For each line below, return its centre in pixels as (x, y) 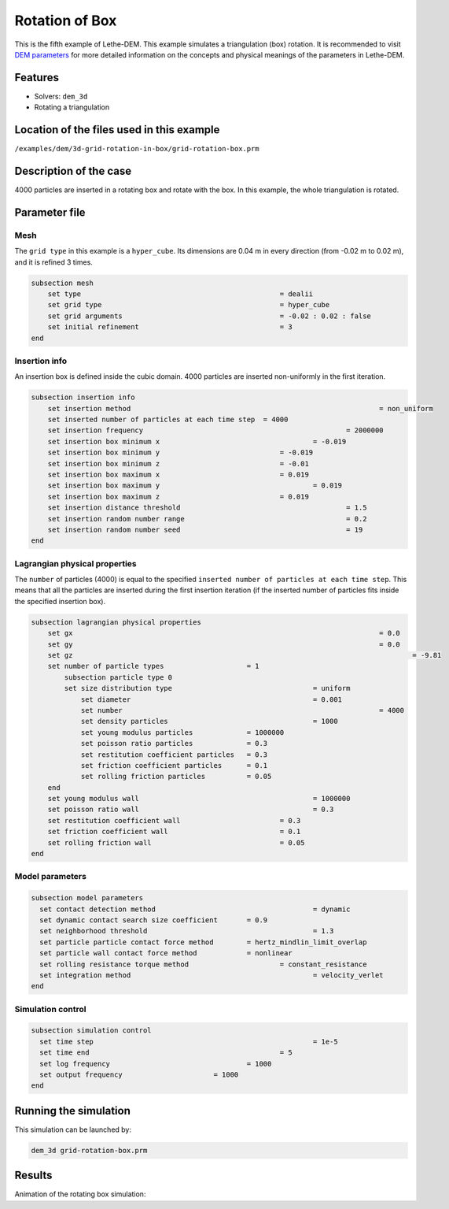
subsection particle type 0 (118, 677)
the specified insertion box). (60, 601)
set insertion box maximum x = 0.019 (178, 474)
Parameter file (50, 212)
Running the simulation (73, 1111)
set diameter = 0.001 (211, 699)
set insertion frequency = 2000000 (216, 430)
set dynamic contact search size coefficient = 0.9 (154, 920)
